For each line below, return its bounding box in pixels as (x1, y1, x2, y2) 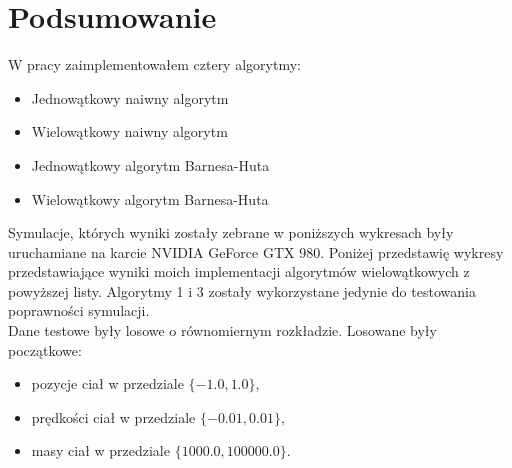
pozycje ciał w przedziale (31, 373, 184, 394)
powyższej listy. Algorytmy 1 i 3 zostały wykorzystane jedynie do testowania (8, 280, 476, 301)
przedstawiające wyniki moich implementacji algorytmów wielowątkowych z (8, 261, 470, 282)
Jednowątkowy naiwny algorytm (31, 87, 229, 108)
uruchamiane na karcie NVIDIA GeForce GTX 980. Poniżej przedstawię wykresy (8, 241, 504, 262)
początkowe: (8, 339, 82, 360)
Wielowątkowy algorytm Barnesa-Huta (31, 188, 269, 209)
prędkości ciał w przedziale (31, 406, 196, 427)
